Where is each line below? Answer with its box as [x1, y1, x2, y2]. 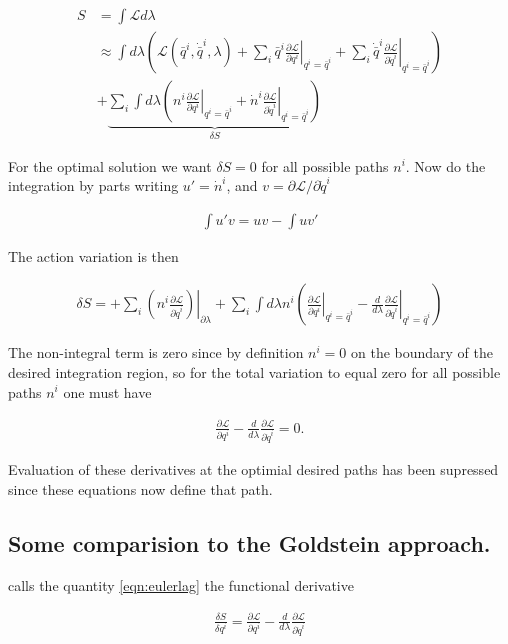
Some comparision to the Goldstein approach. [8, 527, 491, 558]
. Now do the [405, 155, 486, 176]
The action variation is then [8, 245, 179, 266]
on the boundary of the [350, 342, 494, 363]
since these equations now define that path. [8, 478, 273, 499]
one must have [63, 381, 152, 402]
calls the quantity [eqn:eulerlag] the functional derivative [8, 574, 354, 595]
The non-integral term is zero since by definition [8, 342, 304, 363]
